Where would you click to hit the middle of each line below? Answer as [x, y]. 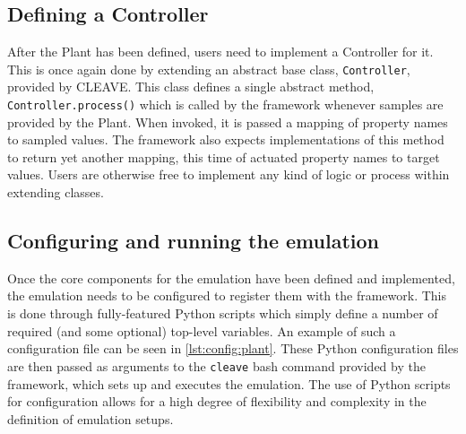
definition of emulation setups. [91, 418]
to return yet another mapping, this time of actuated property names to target [224, 156]
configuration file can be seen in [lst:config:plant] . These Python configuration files [233, 348]
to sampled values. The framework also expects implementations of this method [226, 139]
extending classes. [56, 192]
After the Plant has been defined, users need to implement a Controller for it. [220, 52]
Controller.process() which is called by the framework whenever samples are [225, 104]
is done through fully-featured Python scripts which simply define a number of [223, 313]
